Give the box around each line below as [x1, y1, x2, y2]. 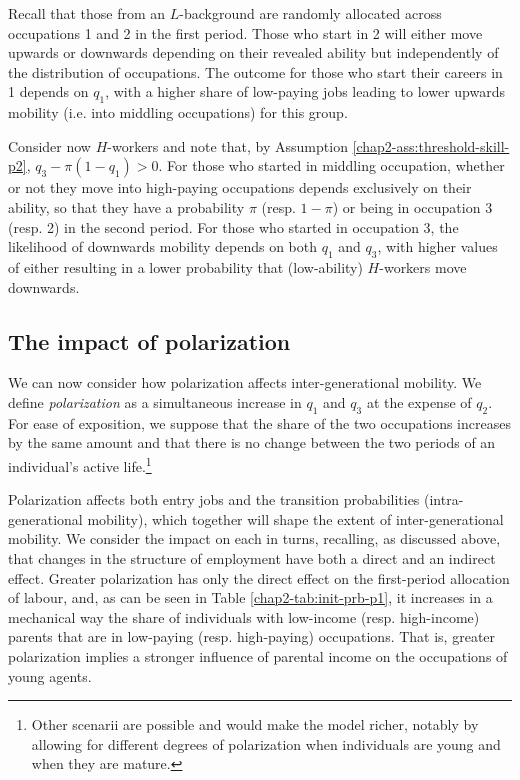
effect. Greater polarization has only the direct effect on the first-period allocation [8, 567, 510, 588]
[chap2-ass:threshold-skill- [352, 135, 510, 156]
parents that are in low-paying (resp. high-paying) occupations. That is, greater [8, 626, 496, 647]
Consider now [8, 135, 91, 156]
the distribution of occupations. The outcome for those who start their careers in [8, 61, 503, 82]
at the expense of [366, 391, 472, 412]
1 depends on [8, 81, 89, 102]
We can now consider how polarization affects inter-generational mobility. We [8, 372, 482, 393]
